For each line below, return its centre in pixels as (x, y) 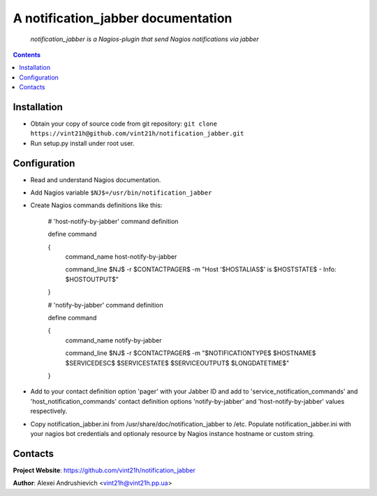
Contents (27, 54)
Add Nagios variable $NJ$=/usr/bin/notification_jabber (121, 193)
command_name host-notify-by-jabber (121, 257)
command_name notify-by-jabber (113, 340)
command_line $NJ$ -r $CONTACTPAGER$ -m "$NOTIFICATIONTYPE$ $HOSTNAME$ (191, 353)
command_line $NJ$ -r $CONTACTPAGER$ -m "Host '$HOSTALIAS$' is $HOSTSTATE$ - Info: (201, 269)
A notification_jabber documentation (123, 18)
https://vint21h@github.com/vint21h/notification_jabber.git (137, 134)
